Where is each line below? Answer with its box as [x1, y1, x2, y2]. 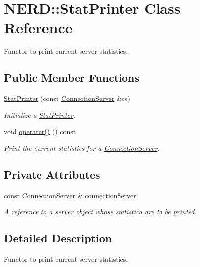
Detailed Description [4, 231, 112, 246]
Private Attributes [4, 167, 100, 182]
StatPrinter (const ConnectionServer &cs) [4, 93, 131, 103]
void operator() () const [4, 126, 76, 136]
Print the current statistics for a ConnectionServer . [4, 142, 160, 153]
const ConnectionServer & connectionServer [4, 190, 136, 200]
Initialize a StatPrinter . [4, 109, 76, 120]
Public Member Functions [4, 70, 139, 85]
